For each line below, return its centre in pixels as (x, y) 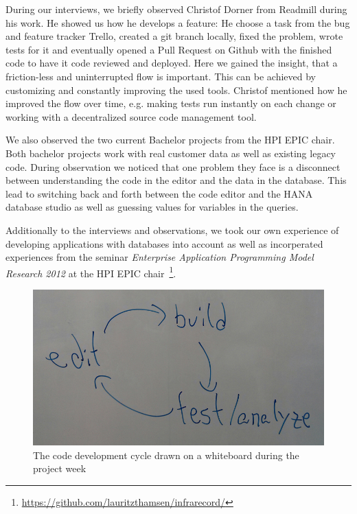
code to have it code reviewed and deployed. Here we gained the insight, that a (172, 63)
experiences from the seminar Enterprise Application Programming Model (160, 257)
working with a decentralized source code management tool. (131, 116)
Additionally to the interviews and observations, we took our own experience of (172, 230)
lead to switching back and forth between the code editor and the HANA (159, 193)
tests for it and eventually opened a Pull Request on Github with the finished (169, 49)
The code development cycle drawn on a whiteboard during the (166, 455)
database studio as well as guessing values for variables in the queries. (152, 207)
